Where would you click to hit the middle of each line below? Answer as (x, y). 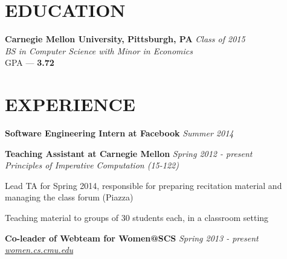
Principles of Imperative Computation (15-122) (92, 165)
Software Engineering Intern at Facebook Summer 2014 (119, 133)
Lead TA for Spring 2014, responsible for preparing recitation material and (143, 185)
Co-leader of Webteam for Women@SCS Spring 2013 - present (132, 238)
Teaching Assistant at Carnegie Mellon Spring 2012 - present (129, 153)
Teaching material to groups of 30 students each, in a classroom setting (137, 217)
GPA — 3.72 (30, 62)
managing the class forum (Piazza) (69, 197)
